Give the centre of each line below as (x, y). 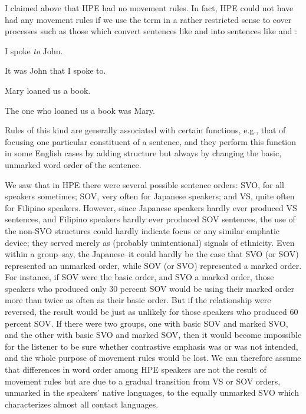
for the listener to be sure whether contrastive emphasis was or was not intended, (152, 346)
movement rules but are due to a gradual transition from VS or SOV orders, (143, 381)
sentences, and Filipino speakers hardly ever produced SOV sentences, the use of (150, 219)
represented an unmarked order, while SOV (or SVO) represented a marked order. (153, 265)
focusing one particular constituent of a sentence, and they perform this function (151, 141)
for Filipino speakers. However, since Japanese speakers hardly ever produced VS (151, 207)
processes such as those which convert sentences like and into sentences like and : (151, 31)
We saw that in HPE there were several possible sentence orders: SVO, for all (144, 184)
